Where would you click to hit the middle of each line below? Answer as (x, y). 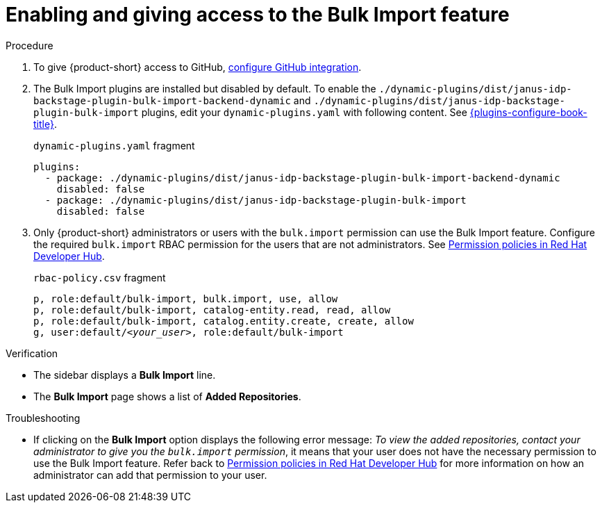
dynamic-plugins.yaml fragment (114, 145)
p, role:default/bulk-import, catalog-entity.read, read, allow (212, 310)
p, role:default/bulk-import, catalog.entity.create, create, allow (224, 321)
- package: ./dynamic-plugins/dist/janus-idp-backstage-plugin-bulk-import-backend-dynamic (302, 178)
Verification (32, 353)
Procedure (30, 45)
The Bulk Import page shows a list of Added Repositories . (167, 396)
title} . (45, 124)
